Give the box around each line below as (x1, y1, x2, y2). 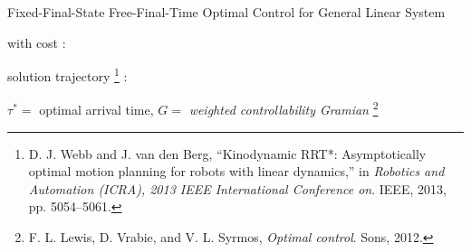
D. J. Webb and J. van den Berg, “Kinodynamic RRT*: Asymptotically (28, 144, 427, 163)
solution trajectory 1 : (7, 64, 128, 85)
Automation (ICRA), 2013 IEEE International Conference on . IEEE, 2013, (28, 179, 447, 198)
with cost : (7, 33, 66, 51)
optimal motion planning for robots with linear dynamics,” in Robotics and (28, 162, 445, 181)
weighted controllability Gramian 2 (188, 98, 379, 119)
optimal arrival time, (39, 100, 154, 119)
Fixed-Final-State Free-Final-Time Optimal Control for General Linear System (7, 3, 446, 21)
